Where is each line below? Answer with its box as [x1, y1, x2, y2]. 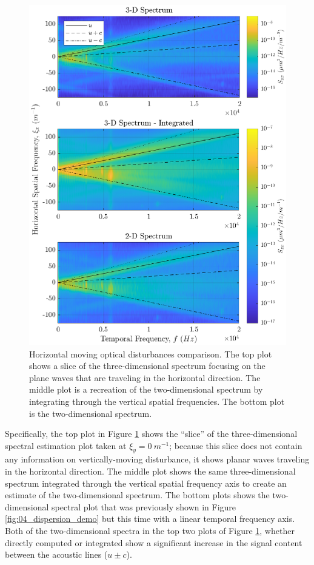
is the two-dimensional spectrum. [29, 407, 152, 419]
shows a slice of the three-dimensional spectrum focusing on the [29, 359, 266, 372]
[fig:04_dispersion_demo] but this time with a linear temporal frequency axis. [5, 512, 295, 525]
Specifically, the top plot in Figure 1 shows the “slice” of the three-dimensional [5, 427, 298, 440]
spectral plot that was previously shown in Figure [52, 500, 236, 513]
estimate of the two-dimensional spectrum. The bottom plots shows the [5, 489, 270, 501]
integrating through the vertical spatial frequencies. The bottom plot [29, 394, 285, 407]
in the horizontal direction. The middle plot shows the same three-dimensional [5, 465, 296, 478]
